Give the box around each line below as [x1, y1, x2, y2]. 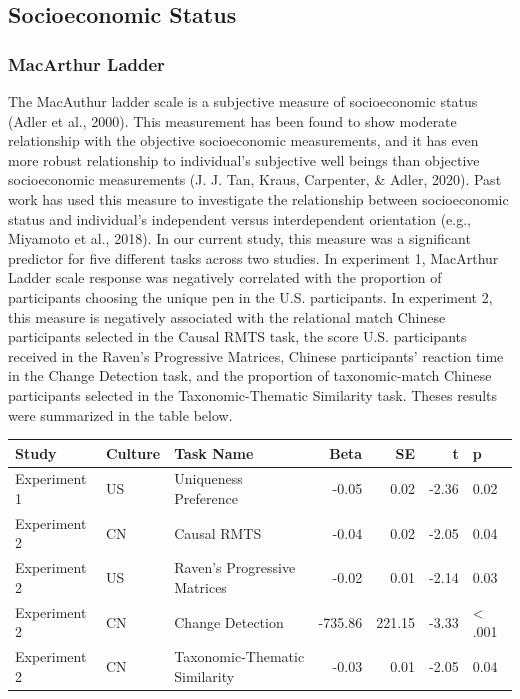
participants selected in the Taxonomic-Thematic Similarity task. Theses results [8, 384, 498, 405]
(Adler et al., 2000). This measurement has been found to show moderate [8, 110, 457, 131]
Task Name [174, 442, 254, 463]
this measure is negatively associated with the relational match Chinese [8, 306, 446, 327]
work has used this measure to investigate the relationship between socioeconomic [8, 188, 509, 209]
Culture [105, 442, 161, 463]
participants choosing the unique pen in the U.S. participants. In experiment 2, [8, 286, 493, 307]
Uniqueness [174, 468, 243, 489]
